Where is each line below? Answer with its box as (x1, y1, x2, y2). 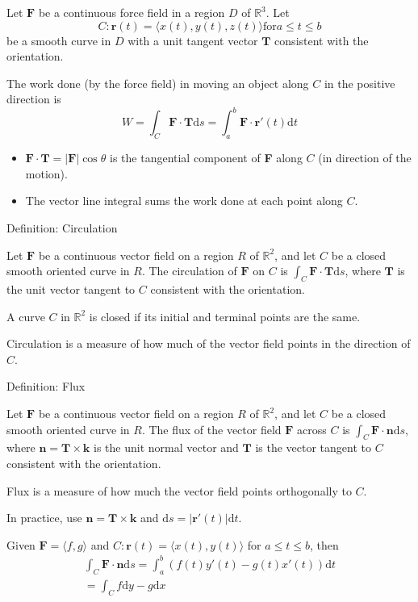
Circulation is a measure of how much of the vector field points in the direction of (6, 335, 411, 352)
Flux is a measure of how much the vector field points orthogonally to (6, 482, 352, 499)
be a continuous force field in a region (38, 4, 225, 20)
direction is (6, 90, 61, 107)
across (297, 420, 327, 437)
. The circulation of (141, 262, 237, 279)
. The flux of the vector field (141, 420, 282, 437)
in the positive (324, 74, 395, 91)
